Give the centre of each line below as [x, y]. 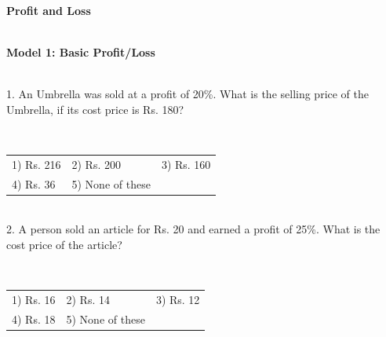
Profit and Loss [49, 10]
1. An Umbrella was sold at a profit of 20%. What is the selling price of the [188, 94]
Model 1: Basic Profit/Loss [81, 52]
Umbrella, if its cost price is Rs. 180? [95, 109]
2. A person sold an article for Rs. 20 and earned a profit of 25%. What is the [193, 229]
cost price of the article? [64, 245]
